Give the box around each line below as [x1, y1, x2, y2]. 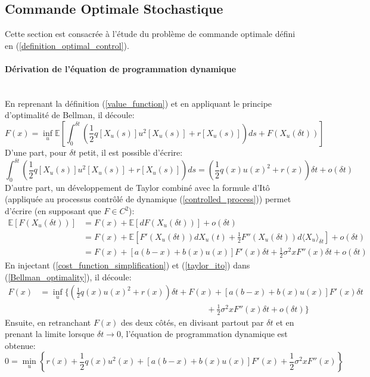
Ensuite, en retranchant [5, 316, 91, 328]
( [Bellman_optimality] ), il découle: [5, 270, 132, 283]
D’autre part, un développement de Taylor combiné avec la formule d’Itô [5, 181, 270, 193]
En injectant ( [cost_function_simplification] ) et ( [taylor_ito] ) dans [5, 259, 250, 271]
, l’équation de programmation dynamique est [120, 327, 288, 340]
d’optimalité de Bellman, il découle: [5, 109, 135, 121]
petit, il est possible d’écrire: [79, 146, 183, 158]
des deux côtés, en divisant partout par [121, 316, 264, 328]
